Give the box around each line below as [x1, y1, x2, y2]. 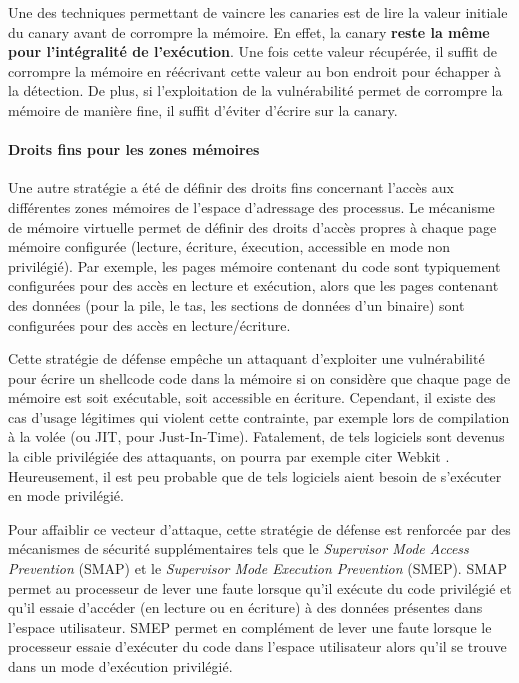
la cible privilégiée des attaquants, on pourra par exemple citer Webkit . [8, 446, 450, 467]
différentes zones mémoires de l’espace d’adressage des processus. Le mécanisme [8, 196, 495, 217]
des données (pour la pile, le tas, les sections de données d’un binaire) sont [8, 294, 465, 315]
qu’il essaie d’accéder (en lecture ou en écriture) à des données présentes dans [8, 597, 483, 618]
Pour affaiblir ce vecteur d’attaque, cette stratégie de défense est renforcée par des [8, 518, 511, 539]
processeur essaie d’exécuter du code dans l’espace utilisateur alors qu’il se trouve [8, 636, 507, 657]
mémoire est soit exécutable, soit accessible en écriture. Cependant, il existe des [8, 387, 496, 408]
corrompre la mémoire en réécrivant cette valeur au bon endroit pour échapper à [8, 60, 502, 81]
